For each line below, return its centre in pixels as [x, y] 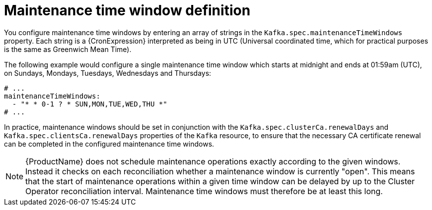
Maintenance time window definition [127, 10]
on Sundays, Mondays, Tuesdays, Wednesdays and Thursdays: [108, 73]
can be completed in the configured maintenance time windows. [109, 144]
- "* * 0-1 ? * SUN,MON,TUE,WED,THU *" [90, 104]
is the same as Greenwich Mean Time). [68, 49]
